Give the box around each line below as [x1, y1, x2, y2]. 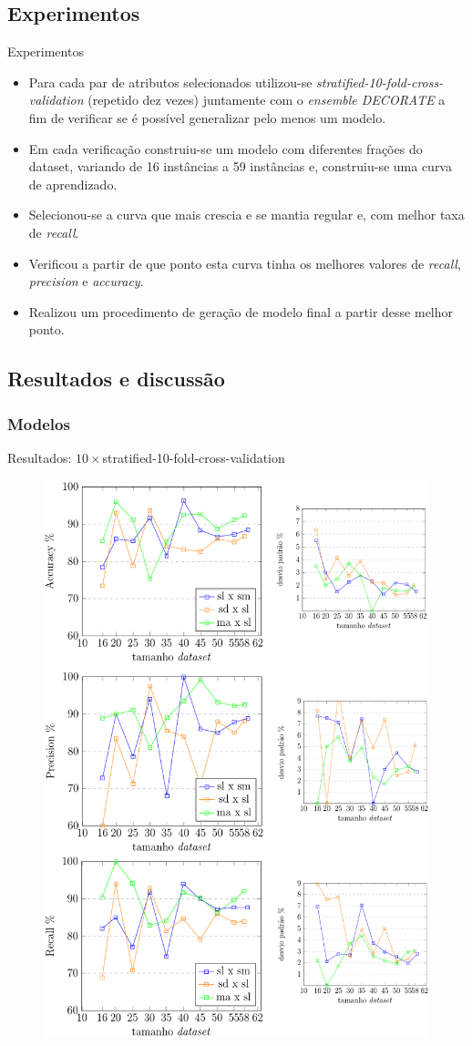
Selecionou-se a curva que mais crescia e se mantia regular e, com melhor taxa [28, 205, 465, 224]
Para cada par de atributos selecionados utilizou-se [28, 72, 313, 91]
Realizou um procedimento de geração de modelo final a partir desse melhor [28, 302, 454, 321]
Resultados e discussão [7, 364, 225, 393]
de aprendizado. [28, 174, 118, 193]
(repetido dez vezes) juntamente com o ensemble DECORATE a [87, 90, 446, 109]
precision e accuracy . [28, 272, 144, 291]
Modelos [7, 412, 70, 435]
